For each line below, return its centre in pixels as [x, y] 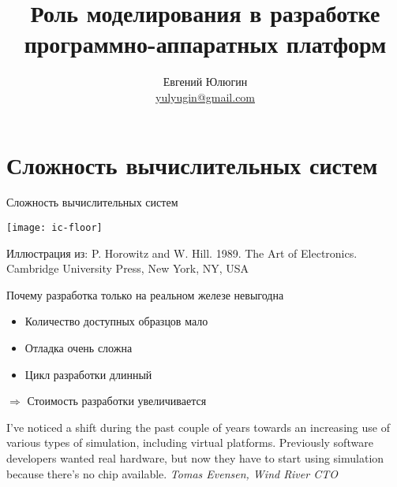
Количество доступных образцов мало [116, 321]
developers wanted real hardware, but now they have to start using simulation [195, 458]
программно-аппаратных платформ [205, 44]
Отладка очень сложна [79, 348]
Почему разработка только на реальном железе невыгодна [145, 294]
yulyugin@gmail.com [205, 97]
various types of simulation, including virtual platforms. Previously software [190, 442]
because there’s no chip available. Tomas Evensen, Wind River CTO [172, 473]
